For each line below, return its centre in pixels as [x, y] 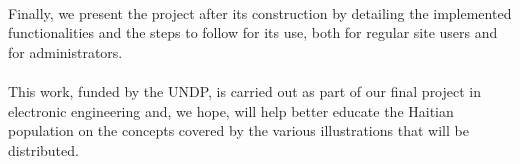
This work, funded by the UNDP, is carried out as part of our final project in [245, 90]
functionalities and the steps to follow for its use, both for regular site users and [253, 32]
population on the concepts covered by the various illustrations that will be [238, 130]
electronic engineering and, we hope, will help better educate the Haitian [231, 110]
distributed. [43, 149]
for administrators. [65, 51]
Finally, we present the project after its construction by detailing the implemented [260, 12]
